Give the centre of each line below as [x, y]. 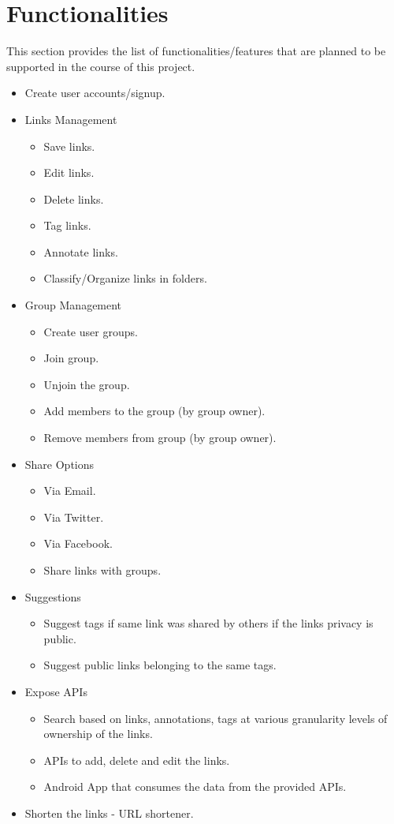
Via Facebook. [78, 543]
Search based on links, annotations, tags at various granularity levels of [216, 718]
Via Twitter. [74, 517]
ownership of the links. [98, 734]
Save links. [69, 146]
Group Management [73, 305]
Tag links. [67, 225]
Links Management [71, 119]
